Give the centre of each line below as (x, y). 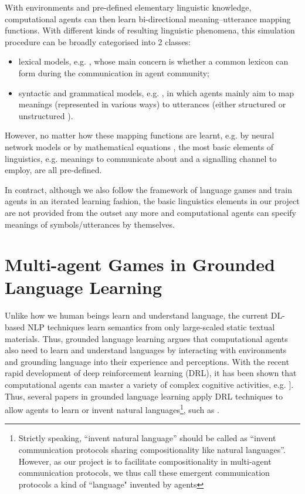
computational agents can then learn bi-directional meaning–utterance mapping (148, 18)
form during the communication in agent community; (114, 72)
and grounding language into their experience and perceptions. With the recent (147, 361)
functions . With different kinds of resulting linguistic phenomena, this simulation (150, 30)
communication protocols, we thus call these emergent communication (144, 473)
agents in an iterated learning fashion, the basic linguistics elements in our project (152, 201)
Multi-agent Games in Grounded (140, 264)
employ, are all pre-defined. (53, 170)
